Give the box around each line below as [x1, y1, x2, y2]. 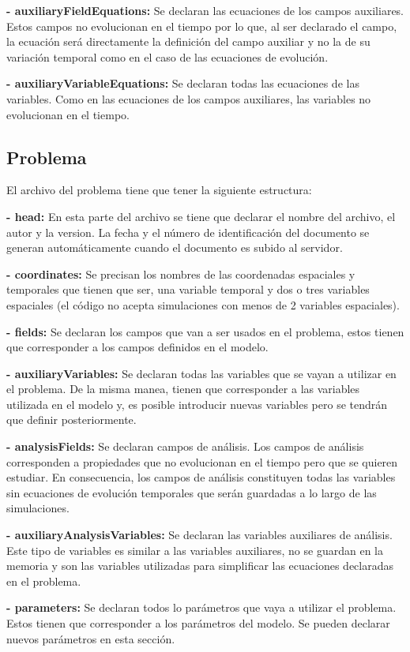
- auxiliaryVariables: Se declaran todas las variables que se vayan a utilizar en [6, 365, 397, 381]
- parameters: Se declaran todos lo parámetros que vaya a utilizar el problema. [6, 599, 397, 616]
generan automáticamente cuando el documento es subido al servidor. [6, 239, 343, 256]
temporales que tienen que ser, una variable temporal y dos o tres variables [6, 281, 370, 298]
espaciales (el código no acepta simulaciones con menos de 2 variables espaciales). [6, 296, 400, 313]
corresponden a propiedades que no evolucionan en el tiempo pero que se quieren [6, 453, 398, 470]
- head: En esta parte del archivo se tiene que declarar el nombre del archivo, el [6, 208, 396, 224]
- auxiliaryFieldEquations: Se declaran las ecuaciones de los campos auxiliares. [6, 2, 404, 18]
